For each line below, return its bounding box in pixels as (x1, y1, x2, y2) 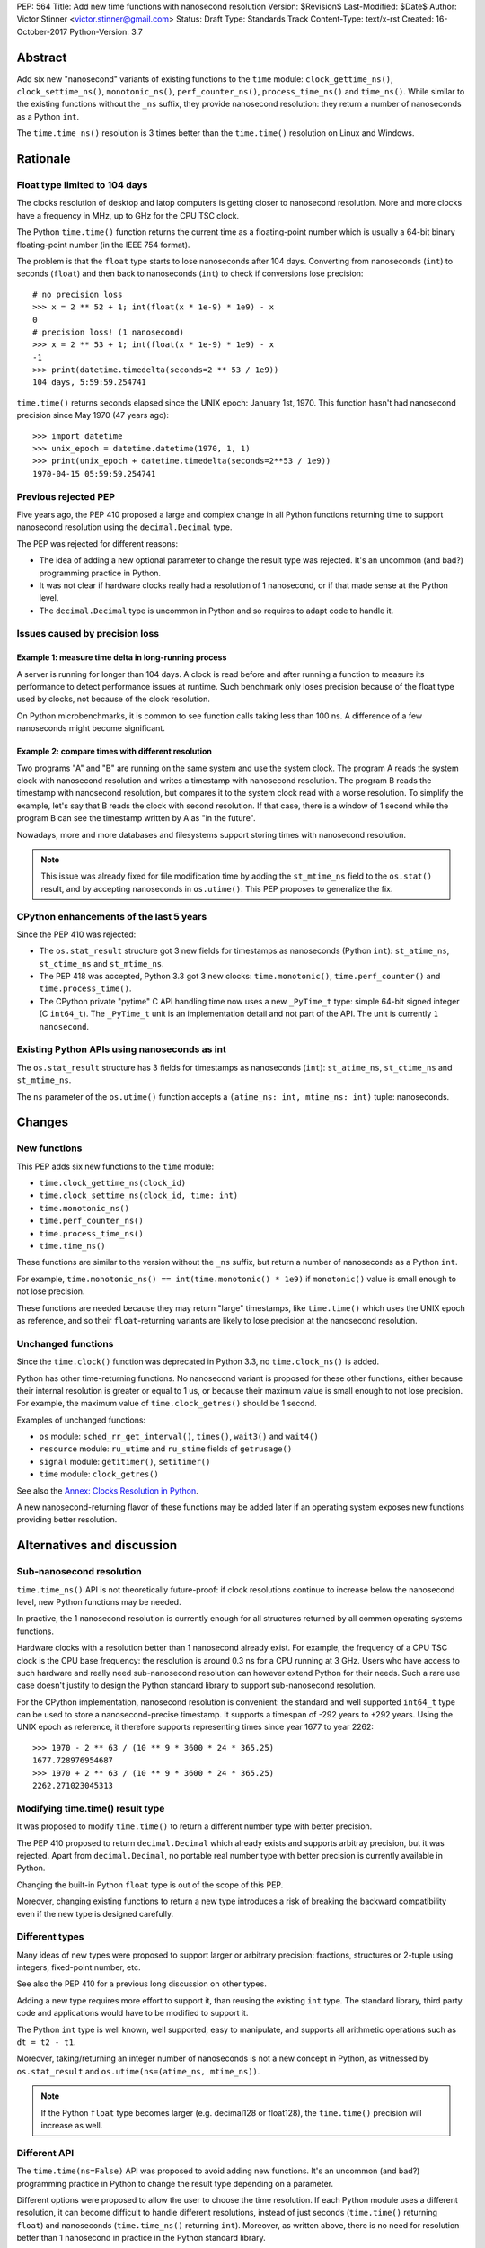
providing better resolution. (16, 1514, 118, 1525)
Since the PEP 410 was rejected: (16, 929, 137, 940)
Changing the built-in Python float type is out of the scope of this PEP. (16, 1879, 284, 1890)
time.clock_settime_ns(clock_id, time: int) (39, 1191, 239, 1200)
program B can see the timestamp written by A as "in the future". (16, 813, 256, 824)
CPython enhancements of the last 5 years (16, 910, 207, 923)
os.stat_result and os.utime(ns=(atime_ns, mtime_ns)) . (16, 2065, 260, 2076)
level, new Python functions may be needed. (16, 1596, 181, 1607)
